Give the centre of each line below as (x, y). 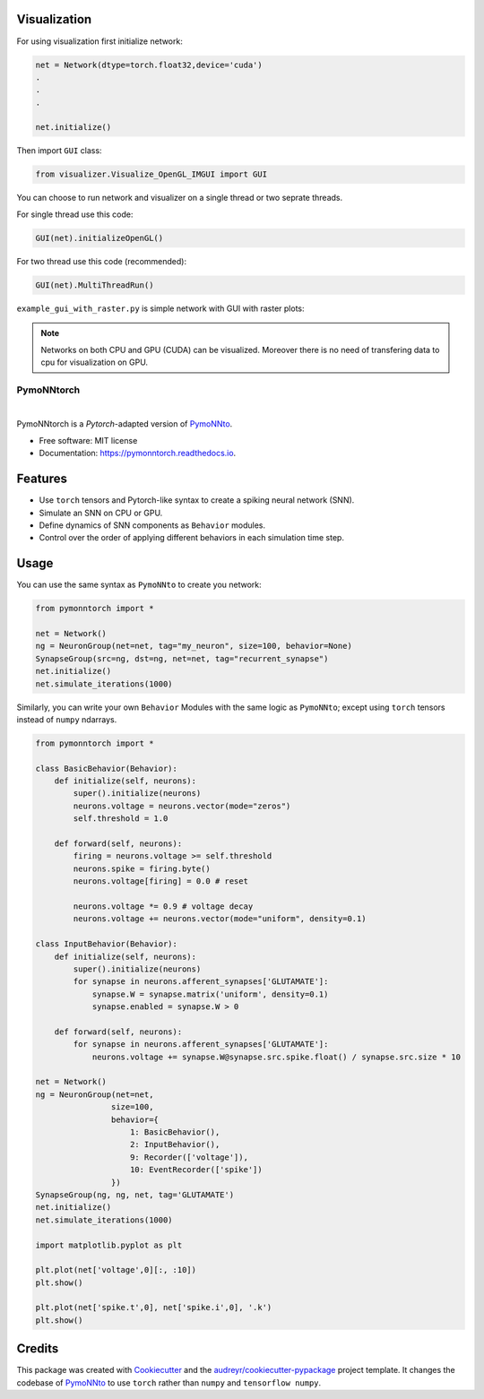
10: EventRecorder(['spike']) (197, 1170)
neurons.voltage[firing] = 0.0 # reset (160, 881)
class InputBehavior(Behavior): (107, 944)
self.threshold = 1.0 (121, 819)
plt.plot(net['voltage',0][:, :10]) (116, 1270)
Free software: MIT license (88, 440)
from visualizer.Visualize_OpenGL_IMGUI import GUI (151, 174)
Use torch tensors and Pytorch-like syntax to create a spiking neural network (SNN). (197, 500)
